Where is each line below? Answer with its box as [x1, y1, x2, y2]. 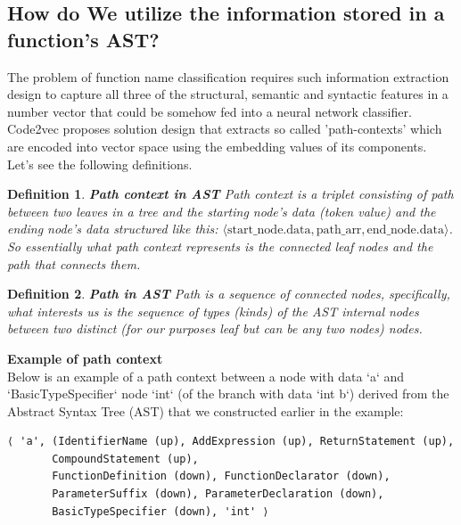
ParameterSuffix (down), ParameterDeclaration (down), [52, 488, 384, 501]
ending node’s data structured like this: [7, 219, 218, 238]
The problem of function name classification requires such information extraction [7, 67, 449, 86]
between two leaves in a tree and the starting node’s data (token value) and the [7, 201, 436, 220]
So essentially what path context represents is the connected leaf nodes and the [7, 236, 433, 255]
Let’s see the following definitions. [7, 154, 193, 173]
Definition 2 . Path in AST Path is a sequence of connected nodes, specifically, [7, 284, 450, 303]
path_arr [316, 224, 362, 237]
